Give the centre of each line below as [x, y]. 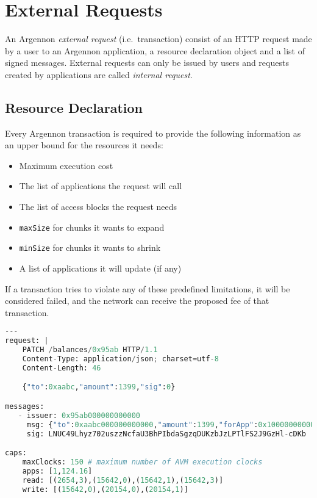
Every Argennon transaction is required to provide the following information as [153, 133]
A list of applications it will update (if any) [100, 268]
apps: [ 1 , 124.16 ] [57, 471]
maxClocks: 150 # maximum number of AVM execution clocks [142, 462]
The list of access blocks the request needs [98, 207]
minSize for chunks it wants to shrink [90, 247]
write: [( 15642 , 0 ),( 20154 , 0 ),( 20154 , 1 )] [105, 489]
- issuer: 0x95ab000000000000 [79, 415]
